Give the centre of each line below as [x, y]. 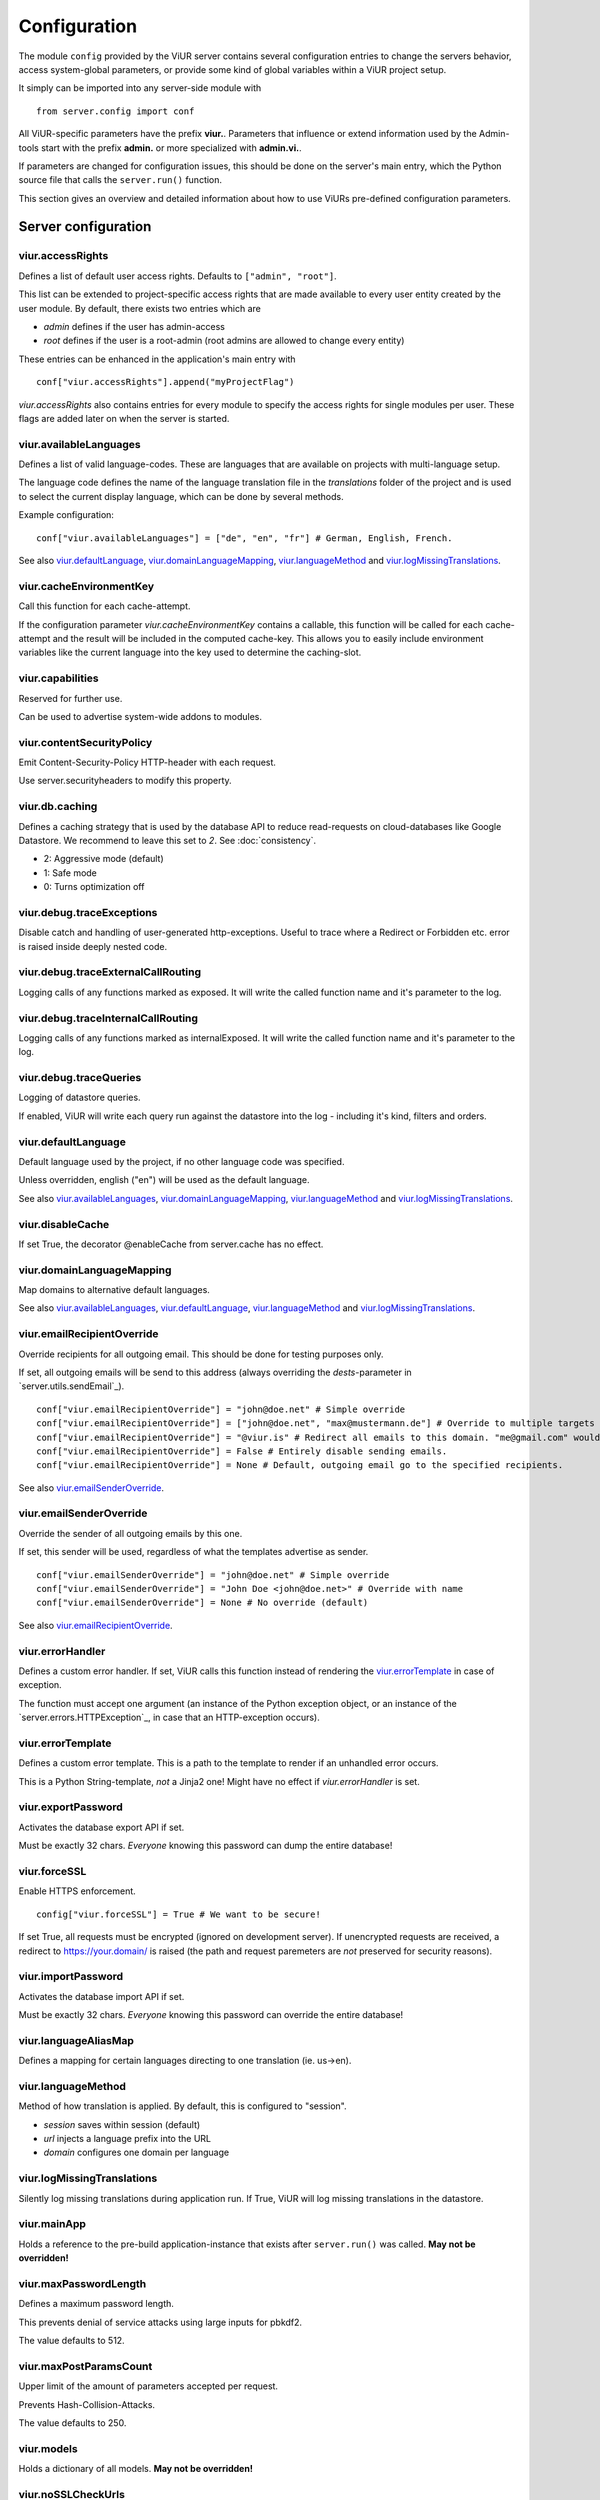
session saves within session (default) [122, 2124]
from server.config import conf [115, 111]
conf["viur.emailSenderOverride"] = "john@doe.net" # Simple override [213, 1574]
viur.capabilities [58, 678]
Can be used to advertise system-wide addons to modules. [140, 716]
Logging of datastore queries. [79, 1097]
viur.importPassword [71, 1977]
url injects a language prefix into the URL [127, 2139]
